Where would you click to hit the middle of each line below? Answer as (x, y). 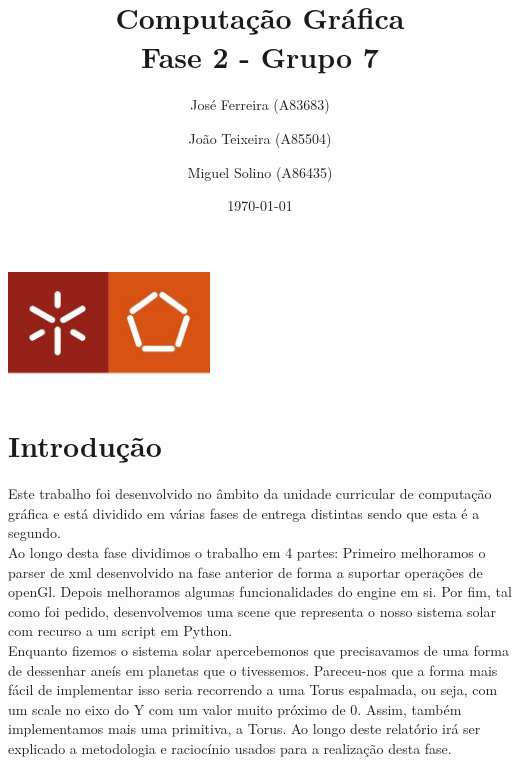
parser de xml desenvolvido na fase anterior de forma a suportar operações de (245, 571)
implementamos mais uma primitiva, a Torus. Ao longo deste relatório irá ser (244, 728)
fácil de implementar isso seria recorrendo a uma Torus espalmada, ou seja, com (253, 689)
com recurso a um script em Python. (120, 630)
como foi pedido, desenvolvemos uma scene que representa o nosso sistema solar (252, 610)
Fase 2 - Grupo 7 (260, 56)
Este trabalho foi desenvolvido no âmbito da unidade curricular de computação (250, 493)
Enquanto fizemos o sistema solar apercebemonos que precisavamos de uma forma (258, 650)
